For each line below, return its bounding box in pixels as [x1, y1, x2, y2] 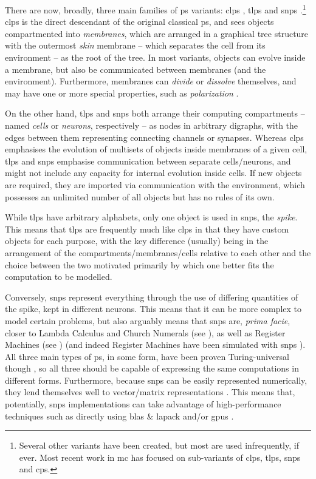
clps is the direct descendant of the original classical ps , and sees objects [5, 15, 274, 28]
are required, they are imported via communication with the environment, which [5, 178, 305, 191]
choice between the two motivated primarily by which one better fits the [5, 258, 274, 271]
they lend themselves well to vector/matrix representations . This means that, [5, 386, 295, 398]
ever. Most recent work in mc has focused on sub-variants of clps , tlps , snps [19, 450, 301, 463]
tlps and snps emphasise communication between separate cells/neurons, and [5, 154, 291, 167]
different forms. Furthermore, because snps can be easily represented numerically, [5, 373, 307, 386]
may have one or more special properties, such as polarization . [5, 86, 239, 99]
